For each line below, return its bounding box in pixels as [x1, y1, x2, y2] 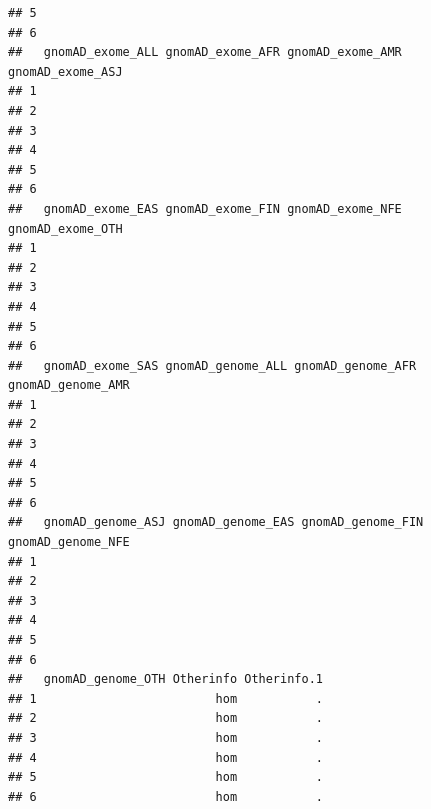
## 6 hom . [8, 789, 323, 804]
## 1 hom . [8, 691, 323, 706]
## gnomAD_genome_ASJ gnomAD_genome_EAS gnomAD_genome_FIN [8, 515, 424, 530]
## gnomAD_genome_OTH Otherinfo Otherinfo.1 [8, 672, 323, 687]
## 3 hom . [8, 730, 323, 745]
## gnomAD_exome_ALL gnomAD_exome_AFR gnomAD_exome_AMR [8, 45, 402, 60]
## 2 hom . [8, 711, 323, 726]
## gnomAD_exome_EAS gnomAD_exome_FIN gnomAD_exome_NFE [8, 201, 402, 216]
